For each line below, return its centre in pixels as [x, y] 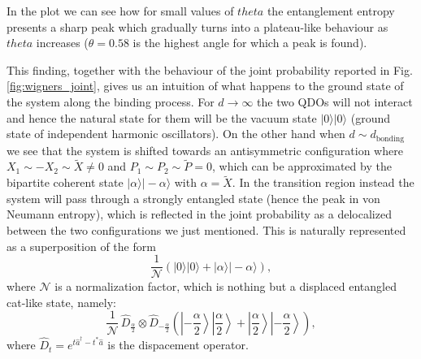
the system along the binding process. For [111, 101]
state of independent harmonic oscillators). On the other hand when [176, 134]
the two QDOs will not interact [335, 101]
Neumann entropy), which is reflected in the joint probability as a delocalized [199, 214]
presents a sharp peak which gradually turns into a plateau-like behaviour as [197, 26]
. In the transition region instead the [323, 182]
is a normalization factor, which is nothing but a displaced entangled [226, 286]
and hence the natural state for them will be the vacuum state [162, 117]
